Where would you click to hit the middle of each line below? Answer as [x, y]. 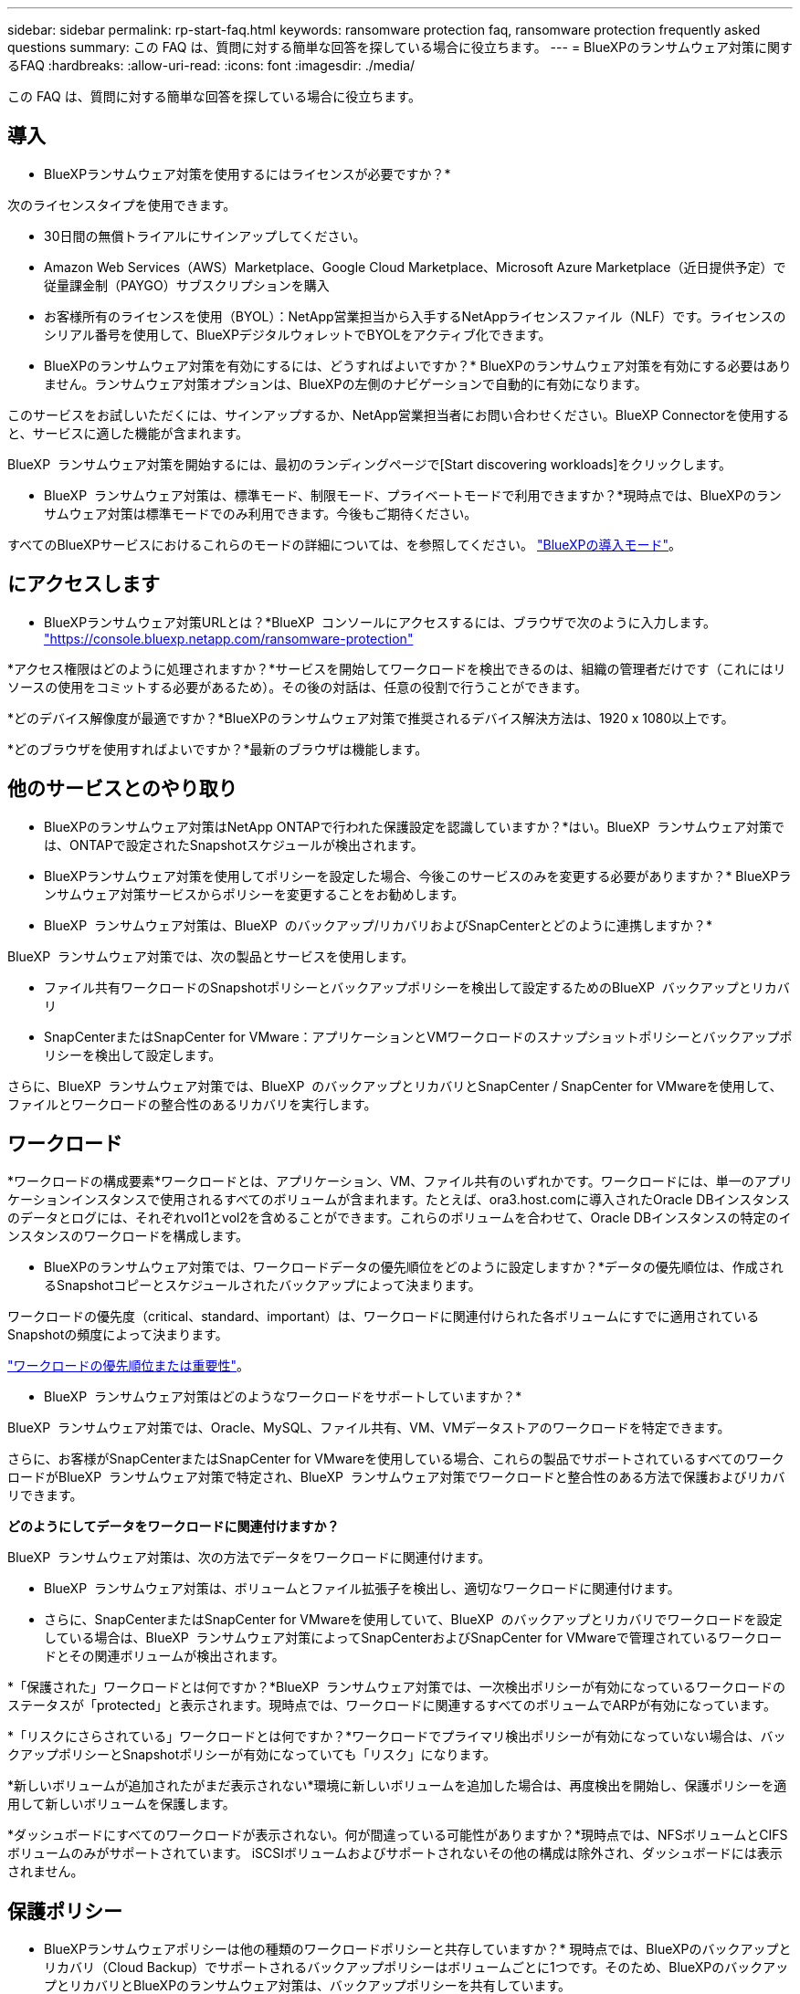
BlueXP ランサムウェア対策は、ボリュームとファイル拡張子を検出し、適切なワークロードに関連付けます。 [362, 1589]
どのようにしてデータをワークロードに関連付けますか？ [174, 1527]
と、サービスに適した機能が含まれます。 [128, 433]
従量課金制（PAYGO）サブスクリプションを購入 [187, 285]
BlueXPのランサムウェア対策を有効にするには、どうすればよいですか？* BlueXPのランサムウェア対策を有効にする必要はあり [418, 365]
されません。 [46, 1872]
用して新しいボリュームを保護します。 [121, 1804]
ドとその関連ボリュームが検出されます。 [164, 1656]
